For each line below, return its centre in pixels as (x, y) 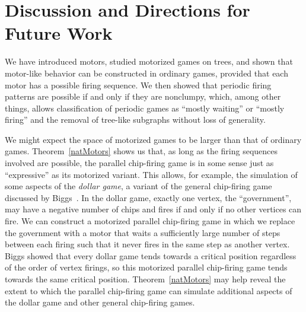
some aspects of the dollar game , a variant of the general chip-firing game (138, 186)
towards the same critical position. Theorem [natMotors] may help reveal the (145, 279)
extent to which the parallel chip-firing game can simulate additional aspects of (149, 290)
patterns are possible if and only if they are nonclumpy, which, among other (143, 96)
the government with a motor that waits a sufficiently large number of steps (143, 232)
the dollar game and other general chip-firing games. (100, 302)
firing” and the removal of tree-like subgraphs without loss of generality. (135, 120)
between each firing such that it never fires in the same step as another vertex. (147, 244)
